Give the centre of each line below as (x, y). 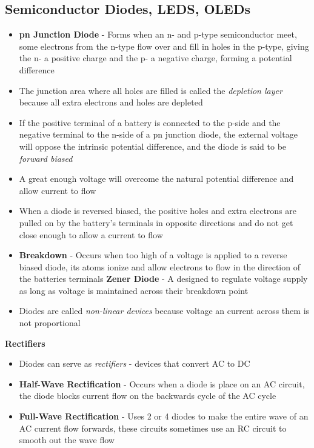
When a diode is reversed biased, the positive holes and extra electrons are (158, 211)
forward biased (46, 158)
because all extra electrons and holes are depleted (111, 102)
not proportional (50, 323)
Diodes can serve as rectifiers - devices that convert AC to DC (135, 363)
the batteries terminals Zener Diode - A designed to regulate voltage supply (163, 279)
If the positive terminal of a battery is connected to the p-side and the (150, 122)
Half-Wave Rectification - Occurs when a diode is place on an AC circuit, (162, 383)
